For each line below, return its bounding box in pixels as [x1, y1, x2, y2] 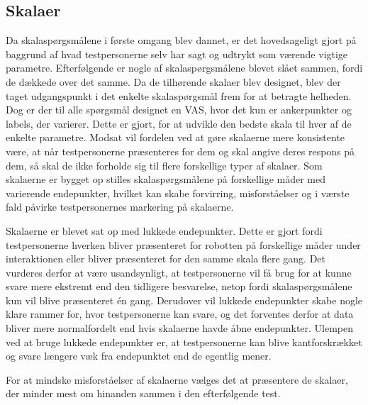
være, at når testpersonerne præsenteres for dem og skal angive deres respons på [6, 143, 355, 158]
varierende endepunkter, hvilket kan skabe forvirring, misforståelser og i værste [6, 185, 350, 200]
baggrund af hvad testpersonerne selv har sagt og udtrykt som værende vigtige [6, 46, 348, 61]
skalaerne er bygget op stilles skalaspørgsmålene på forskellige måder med [6, 172, 326, 187]
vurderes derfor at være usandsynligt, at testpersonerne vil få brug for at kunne [6, 265, 352, 279]
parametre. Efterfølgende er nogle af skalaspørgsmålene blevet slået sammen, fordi [6, 60, 363, 75]
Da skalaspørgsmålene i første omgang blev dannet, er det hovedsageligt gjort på [6, 33, 357, 48]
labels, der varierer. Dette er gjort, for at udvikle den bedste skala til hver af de [6, 116, 352, 131]
